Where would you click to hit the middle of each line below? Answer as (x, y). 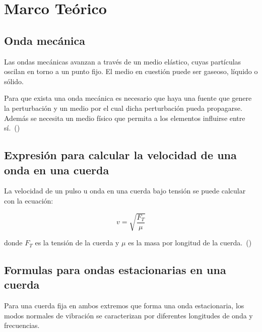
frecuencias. (22, 325)
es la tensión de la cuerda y (77, 243)
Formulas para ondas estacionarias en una (115, 270)
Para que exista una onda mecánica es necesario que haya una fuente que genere (128, 98)
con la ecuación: (29, 200)
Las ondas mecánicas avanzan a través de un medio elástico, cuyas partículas (123, 61)
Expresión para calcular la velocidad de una (120, 155)
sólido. (14, 81)
